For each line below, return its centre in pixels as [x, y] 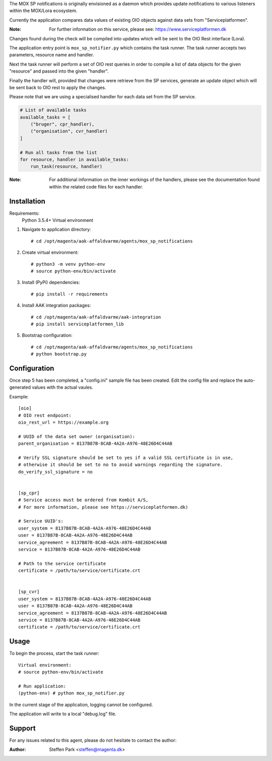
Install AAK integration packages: [56, 306]
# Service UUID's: [41, 521]
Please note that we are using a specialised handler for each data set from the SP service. [103, 97]
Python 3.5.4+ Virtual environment [57, 220]
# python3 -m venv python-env [68, 264]
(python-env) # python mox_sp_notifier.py [72, 693]
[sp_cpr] [29, 493]
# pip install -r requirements [70, 294]
